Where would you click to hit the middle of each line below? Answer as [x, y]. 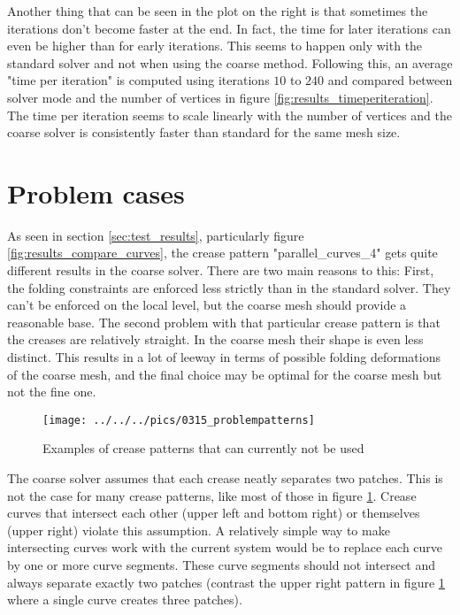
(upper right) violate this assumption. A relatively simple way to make [199, 530]
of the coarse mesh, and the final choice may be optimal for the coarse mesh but [225, 374]
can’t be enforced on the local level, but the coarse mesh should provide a [207, 305]
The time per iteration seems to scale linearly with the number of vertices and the [230, 115]
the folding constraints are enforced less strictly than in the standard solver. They [229, 287]
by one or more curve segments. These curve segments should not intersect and [222, 565]
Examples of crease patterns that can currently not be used [203, 448]
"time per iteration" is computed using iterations [138, 80]
